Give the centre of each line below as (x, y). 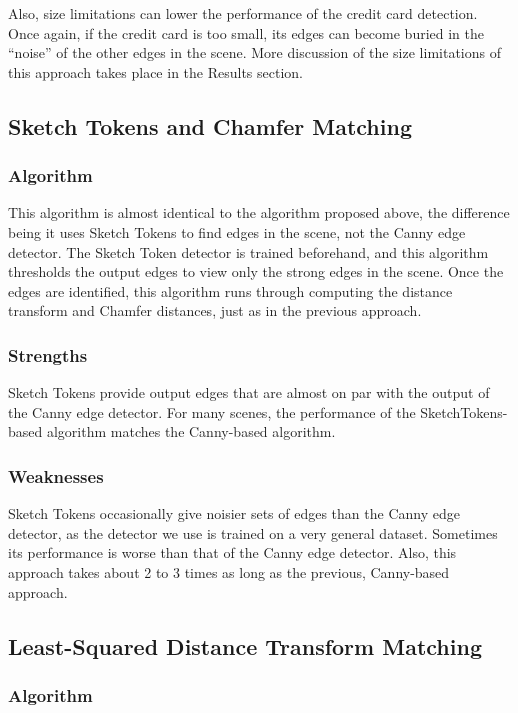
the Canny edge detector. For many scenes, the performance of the (212, 411)
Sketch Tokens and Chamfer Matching (210, 125)
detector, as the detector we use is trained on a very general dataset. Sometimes (253, 532)
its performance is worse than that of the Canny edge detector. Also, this (232, 552)
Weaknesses (56, 475)
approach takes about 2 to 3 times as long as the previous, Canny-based (229, 571)
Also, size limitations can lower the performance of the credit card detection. (243, 13)
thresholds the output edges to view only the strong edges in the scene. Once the (256, 271)
